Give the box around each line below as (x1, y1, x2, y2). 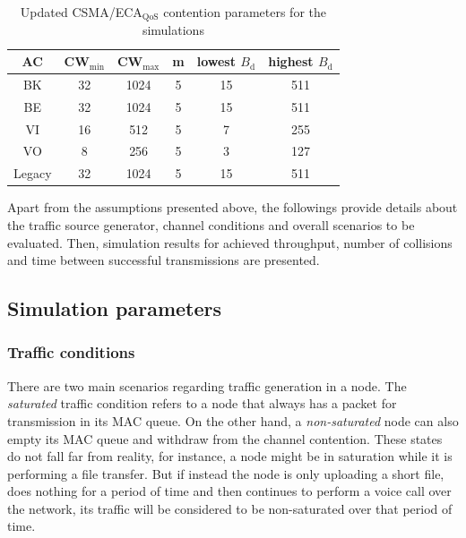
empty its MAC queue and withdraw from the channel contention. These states (7, 429, 443, 448)
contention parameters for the (163, 3, 326, 21)
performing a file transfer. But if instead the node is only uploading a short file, (7, 464, 444, 482)
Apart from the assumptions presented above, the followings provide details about (7, 198, 458, 217)
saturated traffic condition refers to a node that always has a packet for (7, 394, 397, 413)
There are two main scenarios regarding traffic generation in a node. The (7, 376, 407, 395)
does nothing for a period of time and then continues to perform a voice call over (7, 482, 452, 500)
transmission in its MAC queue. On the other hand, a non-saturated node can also (7, 411, 459, 430)
